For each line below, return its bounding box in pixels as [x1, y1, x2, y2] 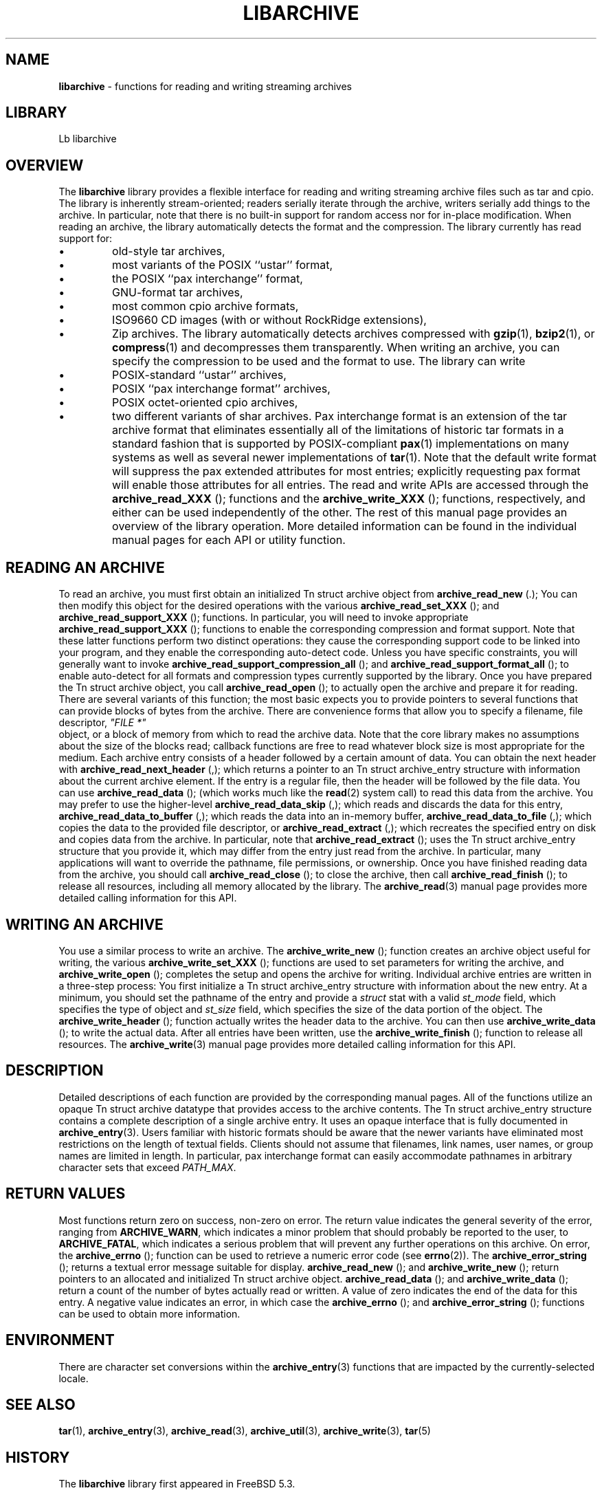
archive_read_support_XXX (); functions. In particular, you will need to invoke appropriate [58, 611, 469, 624]
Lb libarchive [58, 133, 117, 145]
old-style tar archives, [112, 244, 225, 259]
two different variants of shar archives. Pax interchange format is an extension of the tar [112, 409, 568, 424]
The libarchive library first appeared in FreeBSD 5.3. [58, 1478, 296, 1490]
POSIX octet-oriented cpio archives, [112, 395, 298, 410]
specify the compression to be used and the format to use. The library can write [112, 354, 526, 369]
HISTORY [5, 1448, 70, 1466]
